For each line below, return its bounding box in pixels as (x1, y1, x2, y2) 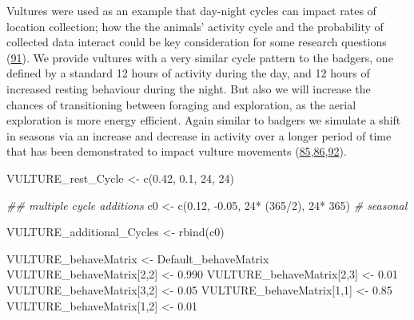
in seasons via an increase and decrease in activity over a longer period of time (6, 127, 392, 144)
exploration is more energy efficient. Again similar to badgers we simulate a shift (6, 112, 401, 128)
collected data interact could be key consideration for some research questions (6, 34, 387, 50)
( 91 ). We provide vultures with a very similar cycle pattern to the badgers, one (6, 49, 393, 65)
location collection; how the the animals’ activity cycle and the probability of (6, 18, 384, 34)
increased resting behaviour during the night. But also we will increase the (6, 80, 371, 97)
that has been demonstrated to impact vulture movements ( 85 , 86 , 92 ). (6, 143, 347, 160)
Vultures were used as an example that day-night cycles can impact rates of (6, 2, 376, 18)
